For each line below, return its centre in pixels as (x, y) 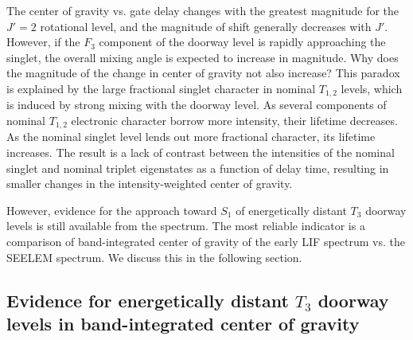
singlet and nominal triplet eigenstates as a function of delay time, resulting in (198, 168)
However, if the (43, 42)
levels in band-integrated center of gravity (183, 323)
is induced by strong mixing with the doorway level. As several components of (197, 105)
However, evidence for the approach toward (112, 210)
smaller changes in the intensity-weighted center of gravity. (150, 184)
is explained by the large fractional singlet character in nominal (161, 88)
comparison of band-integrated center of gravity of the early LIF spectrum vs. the (206, 242)
